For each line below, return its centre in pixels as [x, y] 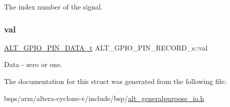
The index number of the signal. [53, 6]
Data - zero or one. [33, 64]
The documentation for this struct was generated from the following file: [115, 81]
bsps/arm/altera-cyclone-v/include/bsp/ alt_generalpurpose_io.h [104, 98]
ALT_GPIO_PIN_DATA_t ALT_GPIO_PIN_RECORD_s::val [106, 47]
